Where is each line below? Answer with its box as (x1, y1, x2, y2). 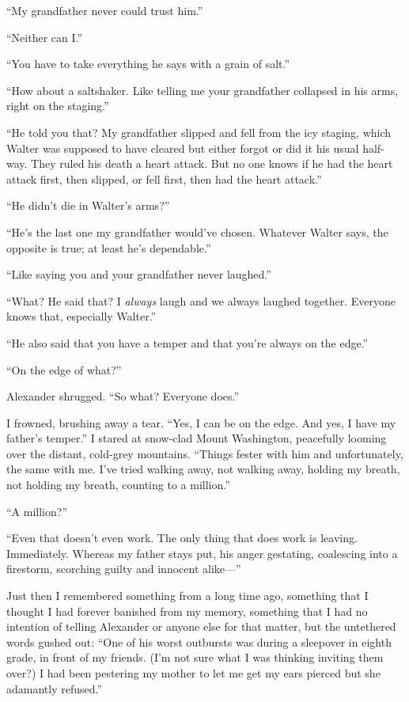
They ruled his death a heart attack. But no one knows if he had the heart (31, 155, 393, 172)
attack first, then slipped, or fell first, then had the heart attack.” (6, 170, 322, 187)
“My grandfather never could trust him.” (6, 2, 203, 18)
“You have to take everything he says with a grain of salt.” (6, 55, 290, 72)
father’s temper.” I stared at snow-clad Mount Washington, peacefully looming (6, 430, 387, 446)
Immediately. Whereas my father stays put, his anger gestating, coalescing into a (6, 545, 398, 561)
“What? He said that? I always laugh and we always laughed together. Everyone (6, 292, 396, 309)
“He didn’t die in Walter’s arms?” (6, 197, 170, 214)
